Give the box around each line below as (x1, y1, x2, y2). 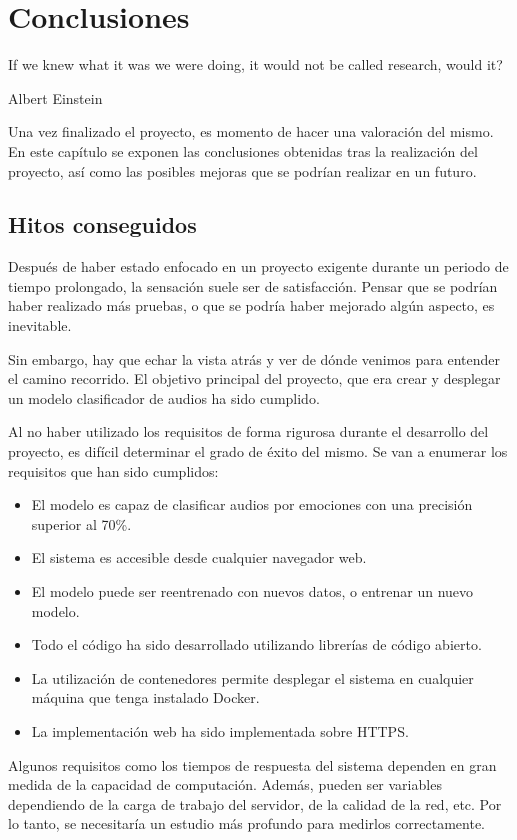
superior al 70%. (31, 513, 132, 534)
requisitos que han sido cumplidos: (8, 460, 219, 481)
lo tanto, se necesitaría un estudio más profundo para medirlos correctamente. (8, 813, 485, 834)
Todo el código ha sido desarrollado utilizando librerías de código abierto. (31, 634, 482, 655)
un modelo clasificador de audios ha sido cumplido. (8, 387, 320, 408)
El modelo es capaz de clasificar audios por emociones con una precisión (31, 494, 473, 515)
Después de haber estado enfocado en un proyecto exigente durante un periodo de (8, 256, 509, 277)
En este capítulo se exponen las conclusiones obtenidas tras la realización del (8, 140, 478, 161)
